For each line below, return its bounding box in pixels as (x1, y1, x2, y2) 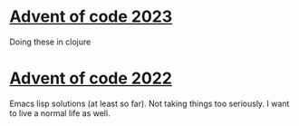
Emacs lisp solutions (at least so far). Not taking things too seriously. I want (9, 98, 290, 109)
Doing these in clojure (9, 36, 92, 47)
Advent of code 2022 (9, 68, 172, 89)
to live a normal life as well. (9, 107, 111, 119)
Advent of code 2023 (9, 6, 173, 27)
